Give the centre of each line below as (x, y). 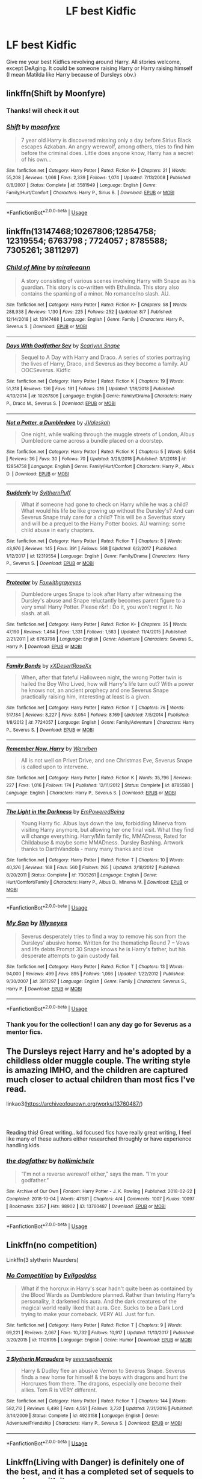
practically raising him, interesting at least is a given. (86, 696)
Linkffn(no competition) (52, 1245)
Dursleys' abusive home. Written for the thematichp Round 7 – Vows (105, 943)
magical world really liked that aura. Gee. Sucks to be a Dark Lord (102, 1308)
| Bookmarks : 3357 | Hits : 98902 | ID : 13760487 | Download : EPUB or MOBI (86, 1206)
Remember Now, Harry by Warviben (52, 749)
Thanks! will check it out (43, 111)
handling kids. (23, 1145)
